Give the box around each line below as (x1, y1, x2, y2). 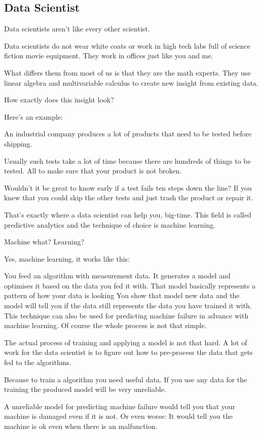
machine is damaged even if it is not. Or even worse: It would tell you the (4, 411, 233, 421)
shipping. (4, 138, 32, 149)
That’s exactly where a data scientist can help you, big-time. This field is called (4, 209, 251, 220)
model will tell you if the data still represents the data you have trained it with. (4, 300, 252, 311)
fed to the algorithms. (4, 357, 71, 368)
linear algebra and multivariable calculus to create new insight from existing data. (4, 77, 258, 88)
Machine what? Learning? (4, 236, 85, 247)
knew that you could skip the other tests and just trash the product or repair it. (4, 192, 253, 203)
